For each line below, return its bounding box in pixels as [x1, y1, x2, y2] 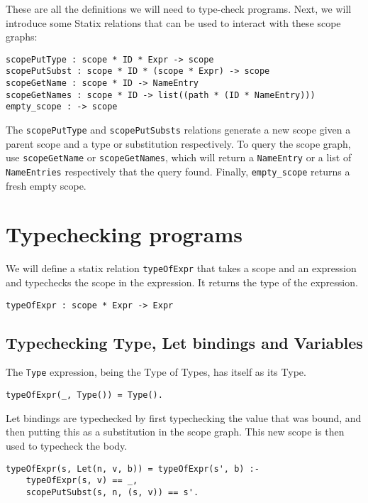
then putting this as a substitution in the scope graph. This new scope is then [6, 424, 345, 439]
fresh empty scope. [6, 178, 87, 193]
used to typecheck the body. [6, 438, 128, 453]
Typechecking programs [6, 220, 242, 249]
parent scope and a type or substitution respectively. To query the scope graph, [6, 136, 351, 151]
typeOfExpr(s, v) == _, [26, 475, 138, 486]
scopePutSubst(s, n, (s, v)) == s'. [26, 487, 199, 497]
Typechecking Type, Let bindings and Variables [6, 331, 363, 353]
